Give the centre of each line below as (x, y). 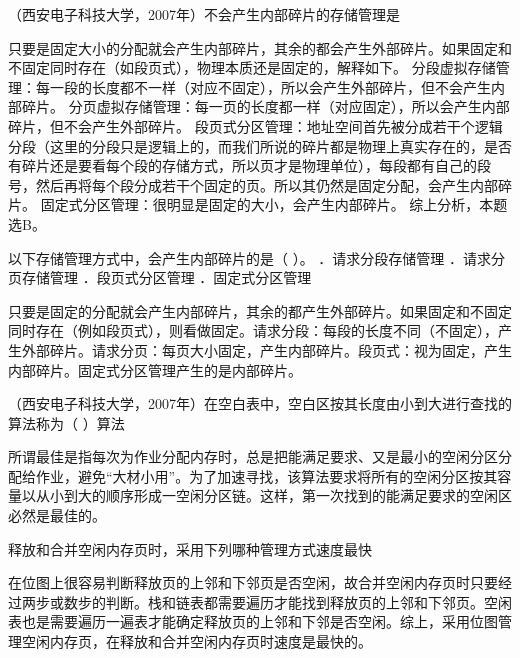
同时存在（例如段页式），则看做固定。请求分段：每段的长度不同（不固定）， (253, 330)
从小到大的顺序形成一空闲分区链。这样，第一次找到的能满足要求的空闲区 (273, 495)
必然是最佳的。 (57, 515)
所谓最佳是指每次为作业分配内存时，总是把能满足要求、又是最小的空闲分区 (253, 456)
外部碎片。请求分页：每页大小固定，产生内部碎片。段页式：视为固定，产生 (266, 349)
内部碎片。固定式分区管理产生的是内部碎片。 (155, 369)
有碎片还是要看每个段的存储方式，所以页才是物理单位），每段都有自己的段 (249, 165)
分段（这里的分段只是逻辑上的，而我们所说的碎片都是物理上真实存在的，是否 (260, 145)
